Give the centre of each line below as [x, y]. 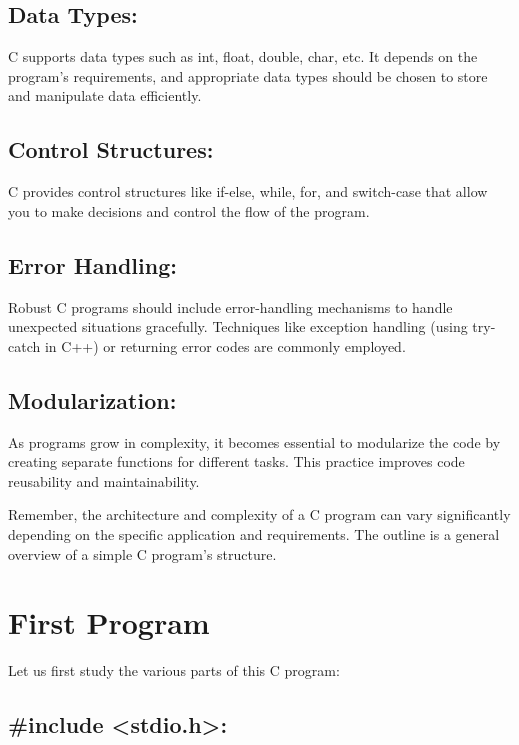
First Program [109, 622]
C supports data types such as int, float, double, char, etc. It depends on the [243, 56]
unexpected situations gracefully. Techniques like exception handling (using [238, 326]
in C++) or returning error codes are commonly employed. [225, 345]
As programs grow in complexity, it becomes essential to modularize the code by [254, 441]
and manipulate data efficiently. [105, 95]
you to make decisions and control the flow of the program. [189, 210]
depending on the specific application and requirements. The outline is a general [254, 533]
